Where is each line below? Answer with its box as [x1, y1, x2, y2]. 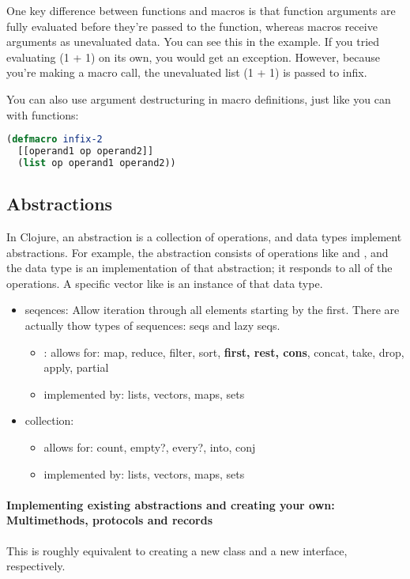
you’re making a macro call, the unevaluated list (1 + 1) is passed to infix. [6, 64, 367, 81]
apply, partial [43, 359, 109, 376]
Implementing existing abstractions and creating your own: [6, 496, 335, 513]
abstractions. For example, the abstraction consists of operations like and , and [6, 244, 389, 260]
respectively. [6, 558, 66, 574]
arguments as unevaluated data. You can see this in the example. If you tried [6, 33, 380, 50]
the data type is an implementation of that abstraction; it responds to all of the [6, 259, 393, 276]
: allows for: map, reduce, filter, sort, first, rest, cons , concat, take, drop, [43, 343, 404, 360]
